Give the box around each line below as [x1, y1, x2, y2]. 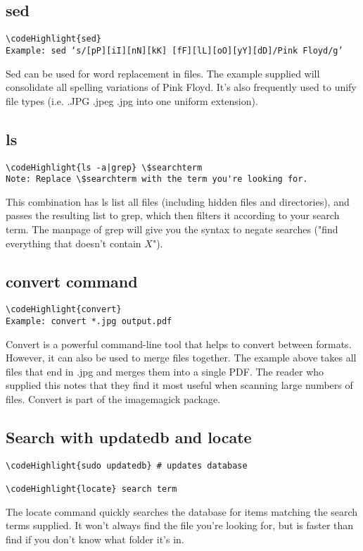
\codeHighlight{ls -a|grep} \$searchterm [6, 162, 203, 173]
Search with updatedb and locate [6, 426, 252, 448]
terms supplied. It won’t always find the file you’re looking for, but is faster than [6, 518, 354, 533]
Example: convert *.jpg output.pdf [6, 316, 172, 327]
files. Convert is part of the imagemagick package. [6, 392, 221, 407]
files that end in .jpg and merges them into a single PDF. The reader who [6, 364, 324, 378]
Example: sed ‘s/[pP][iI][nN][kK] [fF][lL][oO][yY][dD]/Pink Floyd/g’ [6, 45, 343, 56]
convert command [6, 270, 138, 292]
